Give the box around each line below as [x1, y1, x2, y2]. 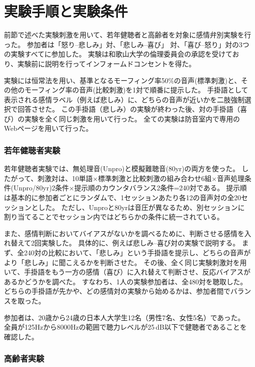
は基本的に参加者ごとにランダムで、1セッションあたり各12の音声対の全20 [4, 192, 241, 203]
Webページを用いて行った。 [4, 123, 93, 133]
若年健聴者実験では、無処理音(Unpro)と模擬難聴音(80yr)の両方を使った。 [4, 163, 240, 174]
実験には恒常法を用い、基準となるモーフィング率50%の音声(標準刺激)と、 [4, 75, 241, 85]
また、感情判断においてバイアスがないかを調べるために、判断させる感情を [4, 228, 245, 238]
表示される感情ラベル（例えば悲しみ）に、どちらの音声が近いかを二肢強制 [4, 94, 245, 104]
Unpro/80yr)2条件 [13, 183, 69, 193]
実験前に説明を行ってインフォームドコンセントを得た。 [17, 58, 196, 68]
